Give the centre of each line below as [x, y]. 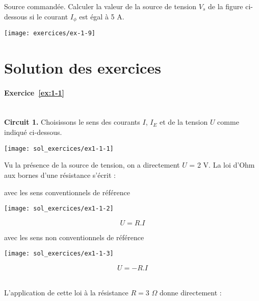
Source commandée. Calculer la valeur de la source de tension [100, 6]
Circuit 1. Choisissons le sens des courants [72, 122]
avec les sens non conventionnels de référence [74, 237]
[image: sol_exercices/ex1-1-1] [59, 148]
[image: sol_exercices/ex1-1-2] [59, 209]
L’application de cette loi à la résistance [66, 292]
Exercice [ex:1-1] [34, 92]
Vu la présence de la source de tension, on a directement [92, 165]
